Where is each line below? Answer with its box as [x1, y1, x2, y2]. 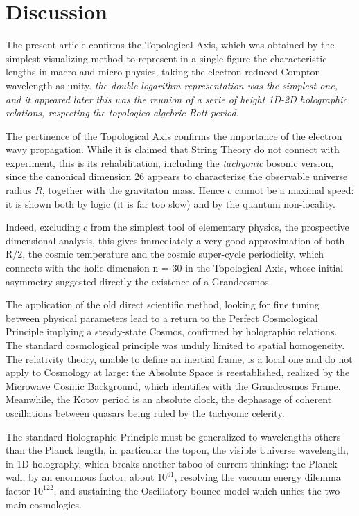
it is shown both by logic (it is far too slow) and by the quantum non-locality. [6, 196, 335, 211]
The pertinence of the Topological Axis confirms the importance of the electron [6, 128, 342, 143]
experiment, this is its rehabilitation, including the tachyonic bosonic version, [6, 155, 334, 170]
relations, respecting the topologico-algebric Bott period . [6, 105, 239, 120]
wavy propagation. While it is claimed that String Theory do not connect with [6, 142, 340, 157]
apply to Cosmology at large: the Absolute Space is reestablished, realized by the [6, 365, 350, 380]
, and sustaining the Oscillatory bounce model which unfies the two [53, 483, 340, 497]
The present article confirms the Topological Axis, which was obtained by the [6, 37, 335, 52]
